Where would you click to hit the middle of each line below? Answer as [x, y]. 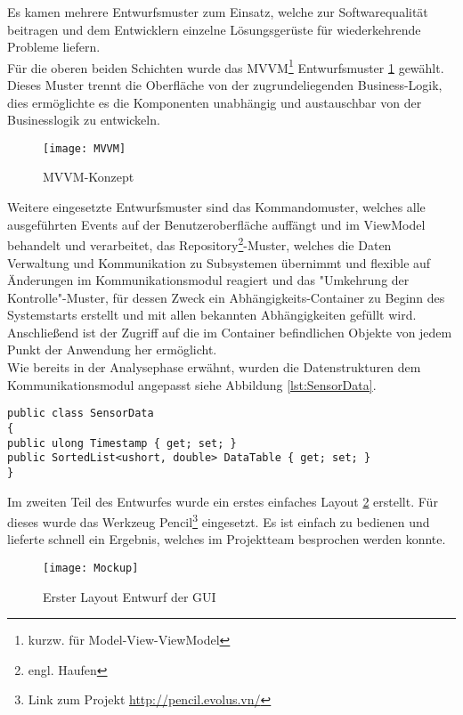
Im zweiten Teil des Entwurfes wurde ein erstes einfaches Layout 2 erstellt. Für [223, 501]
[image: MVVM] [85, 148]
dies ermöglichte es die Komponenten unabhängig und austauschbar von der [215, 102]
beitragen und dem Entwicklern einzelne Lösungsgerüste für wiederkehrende [214, 29]
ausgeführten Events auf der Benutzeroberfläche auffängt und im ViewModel [216, 224]
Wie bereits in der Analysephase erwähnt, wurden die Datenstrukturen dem [214, 367]
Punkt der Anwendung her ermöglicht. [112, 349]
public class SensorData [81, 414]
